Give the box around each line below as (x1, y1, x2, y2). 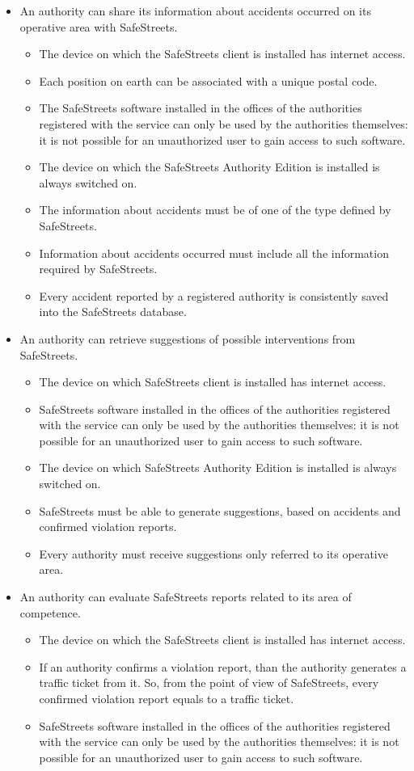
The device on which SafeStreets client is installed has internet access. (39, 373, 387, 390)
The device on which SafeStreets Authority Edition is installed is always (39, 459, 397, 476)
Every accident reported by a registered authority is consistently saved (39, 287, 389, 304)
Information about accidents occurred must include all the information (39, 244, 389, 261)
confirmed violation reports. (39, 518, 177, 535)
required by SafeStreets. (39, 260, 158, 277)
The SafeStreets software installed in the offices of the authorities (39, 99, 362, 116)
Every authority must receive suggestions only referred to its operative (39, 545, 388, 562)
